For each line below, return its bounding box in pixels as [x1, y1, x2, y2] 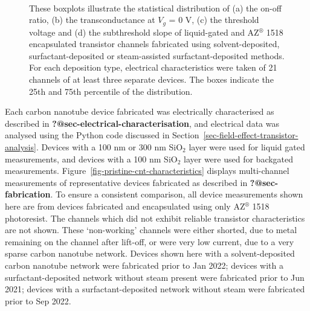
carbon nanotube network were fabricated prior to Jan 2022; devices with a [5, 258, 283, 271]
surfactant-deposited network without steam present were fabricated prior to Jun [5, 271, 305, 283]
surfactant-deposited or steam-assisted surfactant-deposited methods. [29, 49, 285, 62]
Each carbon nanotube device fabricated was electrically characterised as [5, 105, 274, 118]
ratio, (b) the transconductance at [29, 13, 155, 26]
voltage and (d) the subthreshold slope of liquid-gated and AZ [29, 25, 259, 38]
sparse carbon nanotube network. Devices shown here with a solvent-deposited [5, 247, 295, 260]
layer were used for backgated [184, 152, 294, 165]
